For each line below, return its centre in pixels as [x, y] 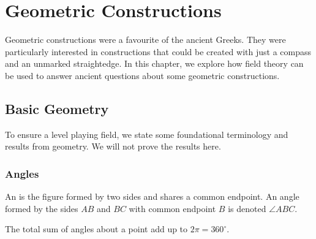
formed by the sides [42, 208]
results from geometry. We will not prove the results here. [113, 146]
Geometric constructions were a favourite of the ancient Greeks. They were [145, 40]
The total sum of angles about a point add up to [96, 229]
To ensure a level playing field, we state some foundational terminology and [147, 134]
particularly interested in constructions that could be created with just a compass [158, 51]
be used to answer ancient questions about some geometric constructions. [142, 75]
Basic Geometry [57, 108]
